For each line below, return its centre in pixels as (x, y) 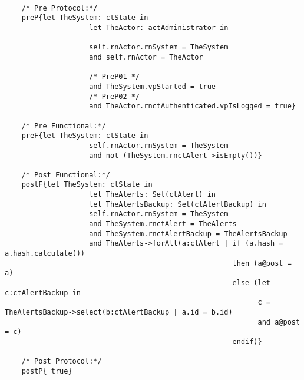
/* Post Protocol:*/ (62, 361)
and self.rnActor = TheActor (146, 57)
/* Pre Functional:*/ (64, 126)
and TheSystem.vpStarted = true (152, 86)
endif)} (247, 341)
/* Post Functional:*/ (66, 175)
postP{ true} (47, 371)
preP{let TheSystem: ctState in (85, 18)
